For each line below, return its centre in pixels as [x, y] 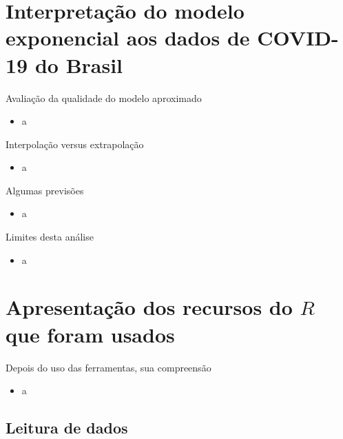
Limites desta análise [50, 237]
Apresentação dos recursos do [149, 307]
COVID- [298, 38]
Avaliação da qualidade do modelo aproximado [104, 98]
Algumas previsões [45, 190]
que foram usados [90, 334]
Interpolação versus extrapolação [75, 144]
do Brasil [79, 64]
